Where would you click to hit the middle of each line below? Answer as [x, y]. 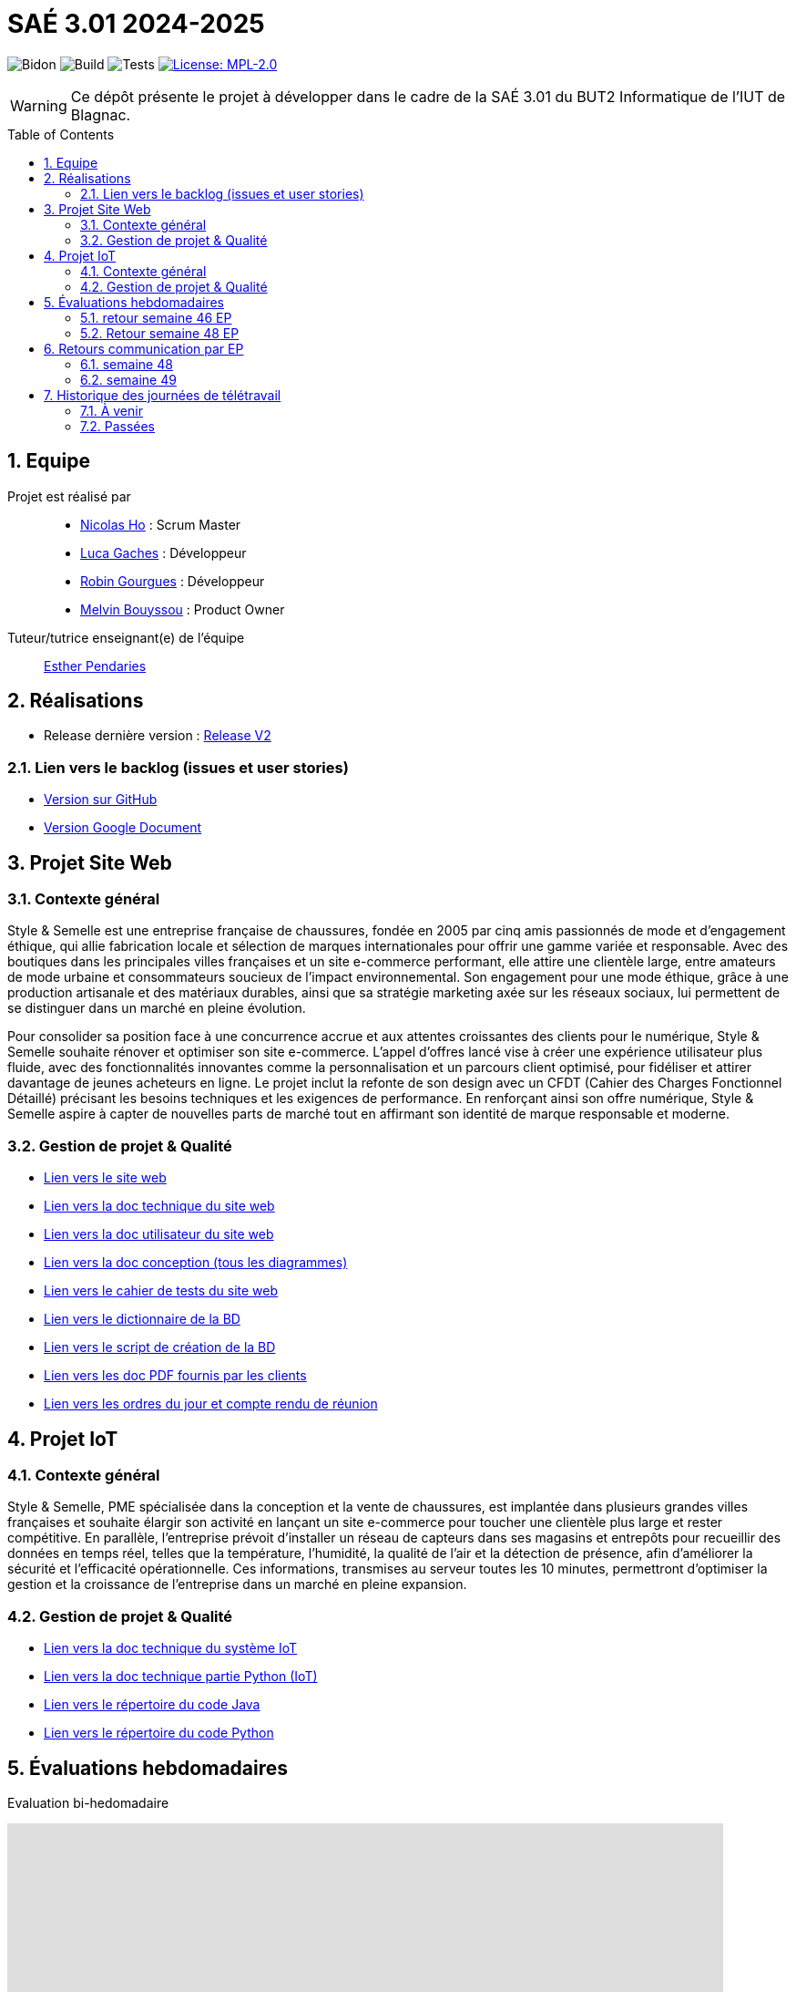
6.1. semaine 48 [127, 364]
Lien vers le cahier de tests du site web [161, 1291]
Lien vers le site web [105, 1178]
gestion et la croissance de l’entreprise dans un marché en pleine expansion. [237, 1584]
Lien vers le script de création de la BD [160, 1347]
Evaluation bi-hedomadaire [88, 1802]
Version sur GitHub [101, 800]
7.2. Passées [118, 426]
